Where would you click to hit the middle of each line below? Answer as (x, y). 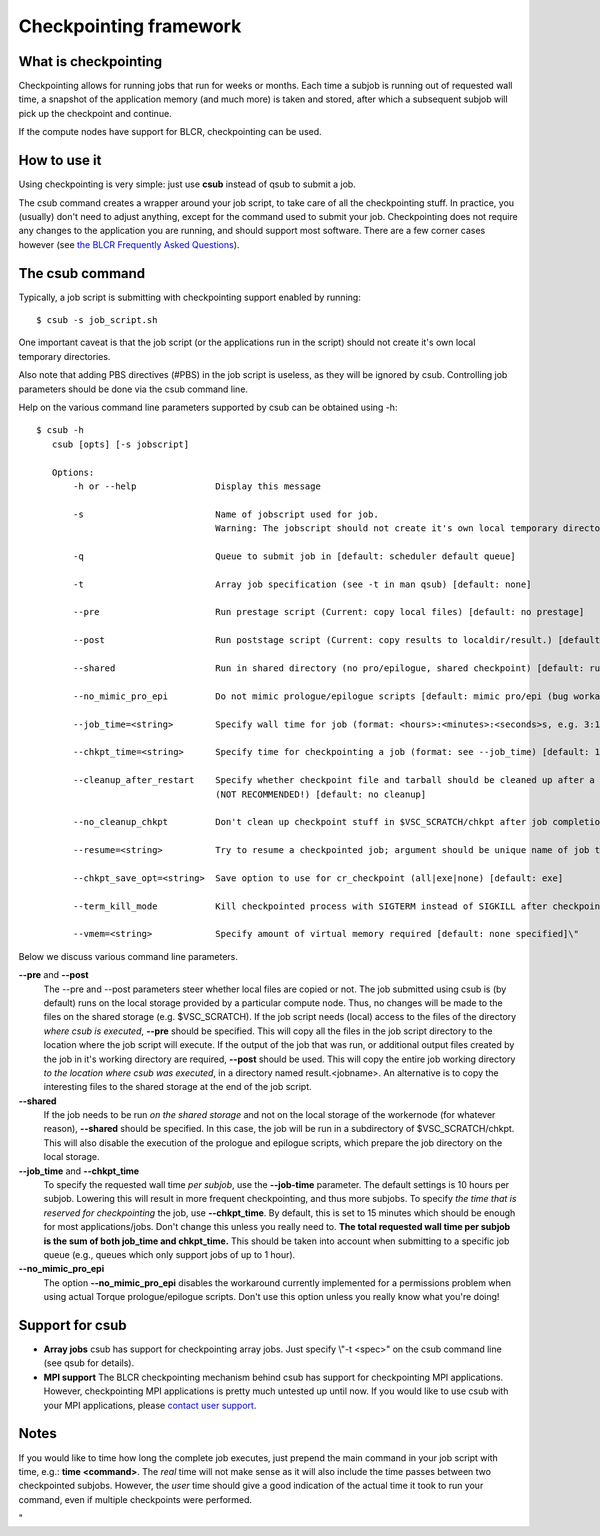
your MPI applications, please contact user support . (150, 1405)
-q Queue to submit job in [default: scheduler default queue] (295, 556)
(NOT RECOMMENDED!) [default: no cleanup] (321, 794)
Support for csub (72, 1325)
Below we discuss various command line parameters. (128, 956)
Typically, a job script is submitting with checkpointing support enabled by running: (190, 297)
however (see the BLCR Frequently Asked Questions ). (129, 244)
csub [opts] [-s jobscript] (120, 444)
